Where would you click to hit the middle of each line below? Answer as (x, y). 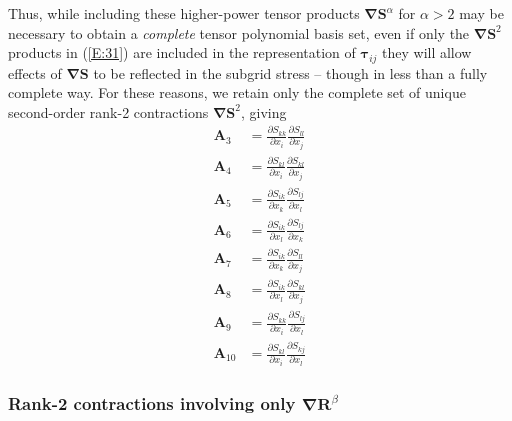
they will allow (427, 52)
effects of (35, 72)
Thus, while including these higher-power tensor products (184, 13)
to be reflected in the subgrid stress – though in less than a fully (290, 72)
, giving (263, 111)
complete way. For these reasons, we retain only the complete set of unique (237, 92)
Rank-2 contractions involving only (152, 402)
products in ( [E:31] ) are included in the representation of (182, 52)
